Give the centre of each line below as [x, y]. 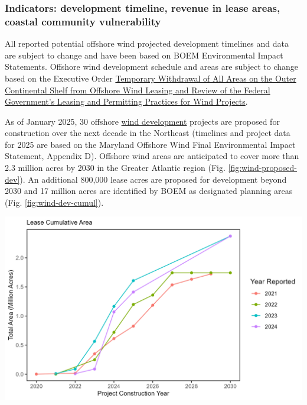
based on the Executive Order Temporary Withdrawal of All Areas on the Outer [151, 78]
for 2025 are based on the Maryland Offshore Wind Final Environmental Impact [150, 144]
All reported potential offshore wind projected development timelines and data [147, 43]
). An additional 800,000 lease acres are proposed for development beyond [153, 179]
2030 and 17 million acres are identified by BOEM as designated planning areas [149, 191]
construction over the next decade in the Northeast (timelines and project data [148, 133]
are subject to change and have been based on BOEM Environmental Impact [144, 55]
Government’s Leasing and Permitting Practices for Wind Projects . [126, 101]
